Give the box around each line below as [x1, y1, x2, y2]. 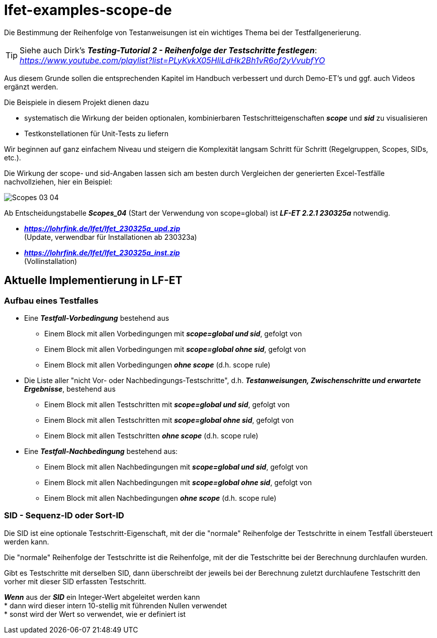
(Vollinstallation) [24, 256, 77, 265]
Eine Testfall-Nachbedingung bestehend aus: [24, 446, 178, 455]
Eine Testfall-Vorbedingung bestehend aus [24, 313, 169, 322]
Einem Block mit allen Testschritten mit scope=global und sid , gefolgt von [44, 400, 290, 409]
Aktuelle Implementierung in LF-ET [4, 274, 183, 287]
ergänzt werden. [4, 82, 58, 91]
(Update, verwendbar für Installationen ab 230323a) [24, 232, 197, 241]
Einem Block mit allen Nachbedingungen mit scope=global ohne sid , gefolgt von [44, 478, 312, 487]
